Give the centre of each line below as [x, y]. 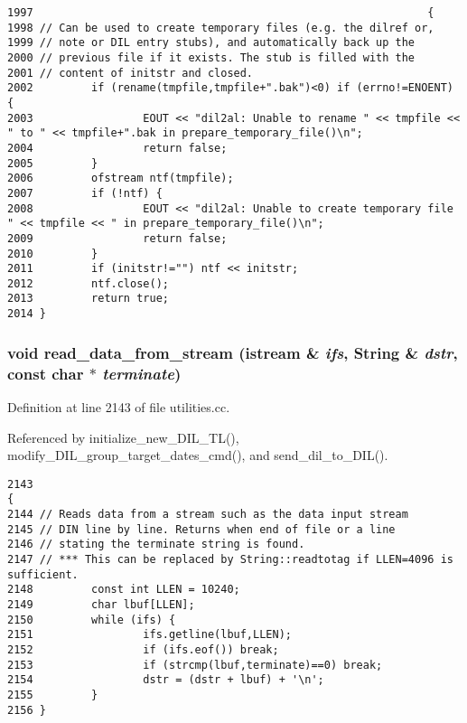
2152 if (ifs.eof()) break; [143, 649]
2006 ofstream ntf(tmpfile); [121, 178]
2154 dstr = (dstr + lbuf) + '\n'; [166, 680]
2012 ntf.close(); [88, 283]
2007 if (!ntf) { [85, 193]
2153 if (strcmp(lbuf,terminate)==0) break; [195, 665]
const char [46, 373]
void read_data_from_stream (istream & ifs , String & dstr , [233, 352]
